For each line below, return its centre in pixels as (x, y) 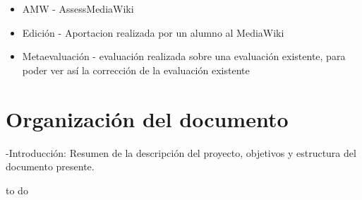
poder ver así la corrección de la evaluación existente (136, 70)
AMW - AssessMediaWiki (78, 8)
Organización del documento (147, 118)
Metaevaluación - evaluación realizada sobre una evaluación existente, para (184, 56)
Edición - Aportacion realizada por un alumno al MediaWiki (153, 32)
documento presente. (50, 166)
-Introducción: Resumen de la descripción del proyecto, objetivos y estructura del (181, 152)
